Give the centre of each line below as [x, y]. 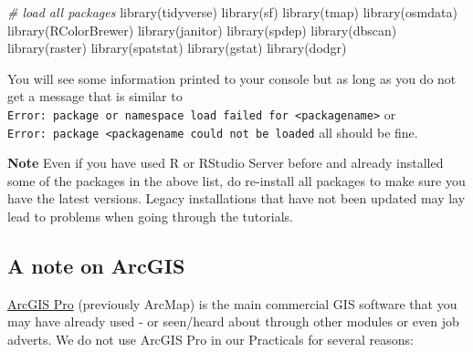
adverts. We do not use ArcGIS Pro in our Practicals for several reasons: [210, 340]
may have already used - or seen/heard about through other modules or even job [233, 321]
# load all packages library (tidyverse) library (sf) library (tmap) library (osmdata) [232, 12]
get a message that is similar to [95, 96]
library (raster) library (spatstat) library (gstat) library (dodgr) [177, 48]
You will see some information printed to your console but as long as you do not [232, 78]
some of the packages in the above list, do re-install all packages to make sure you [236, 180]
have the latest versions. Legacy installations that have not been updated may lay [236, 198]
